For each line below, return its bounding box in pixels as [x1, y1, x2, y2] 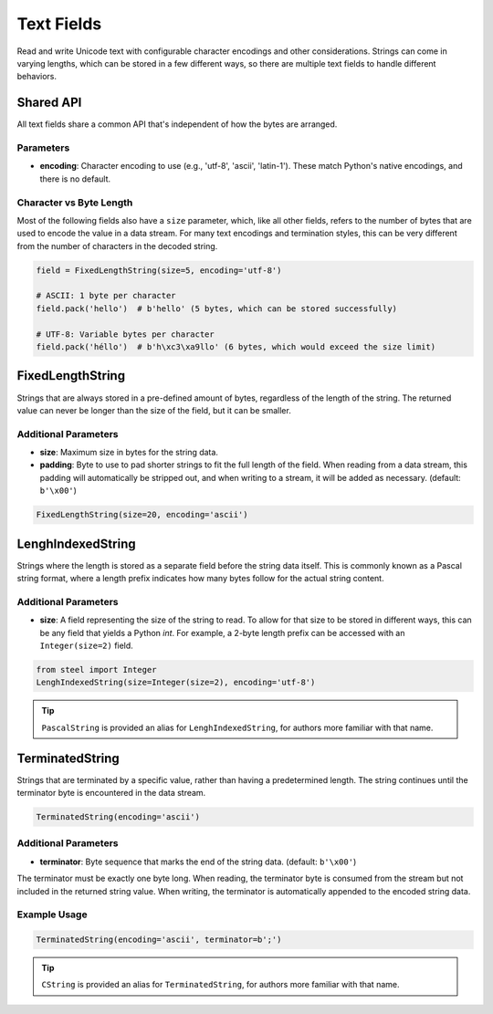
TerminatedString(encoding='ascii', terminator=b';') [36, 935, 282, 945]
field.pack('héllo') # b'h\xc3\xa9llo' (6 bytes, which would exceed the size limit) [36, 342, 436, 352]
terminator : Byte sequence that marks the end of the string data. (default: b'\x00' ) [39, 856, 357, 867]
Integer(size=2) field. [39, 640, 134, 652]
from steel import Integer [36, 664, 157, 674]
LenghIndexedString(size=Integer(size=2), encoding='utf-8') [36, 677, 316, 688]
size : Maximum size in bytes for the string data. [39, 447, 219, 458]
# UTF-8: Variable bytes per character [36, 329, 215, 340]
